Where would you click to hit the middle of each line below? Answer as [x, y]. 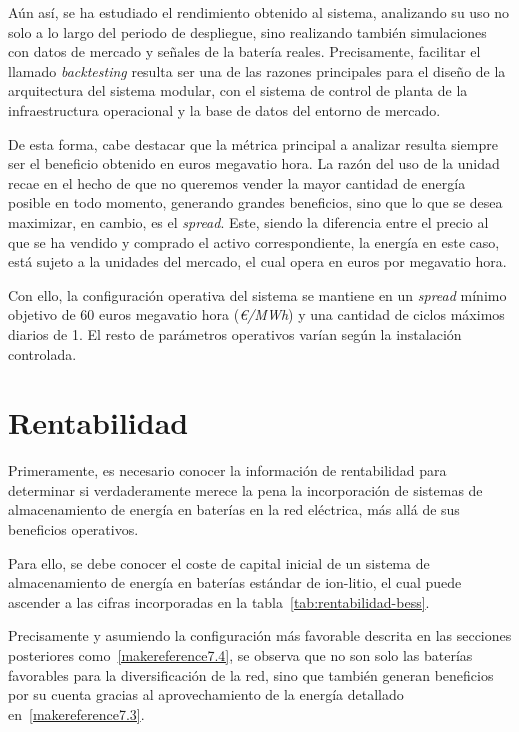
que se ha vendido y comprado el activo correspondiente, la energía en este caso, [254, 241]
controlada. [42, 353]
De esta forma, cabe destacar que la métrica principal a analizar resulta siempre [253, 143]
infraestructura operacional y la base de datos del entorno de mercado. [224, 109]
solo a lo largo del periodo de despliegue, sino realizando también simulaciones [247, 31]
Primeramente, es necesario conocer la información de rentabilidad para [227, 470]
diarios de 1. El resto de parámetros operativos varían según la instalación [235, 333]
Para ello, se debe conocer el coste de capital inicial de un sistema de [219, 562]
